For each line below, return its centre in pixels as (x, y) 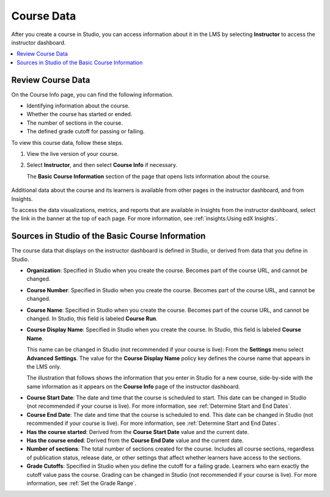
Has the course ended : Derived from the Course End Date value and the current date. (135, 441)
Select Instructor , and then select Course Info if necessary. (102, 165)
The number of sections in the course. (75, 123)
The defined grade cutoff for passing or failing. (86, 131)
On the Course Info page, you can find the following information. (92, 94)
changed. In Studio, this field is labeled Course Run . (92, 318)
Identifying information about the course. (78, 106)
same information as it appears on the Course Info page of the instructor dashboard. (134, 386)
